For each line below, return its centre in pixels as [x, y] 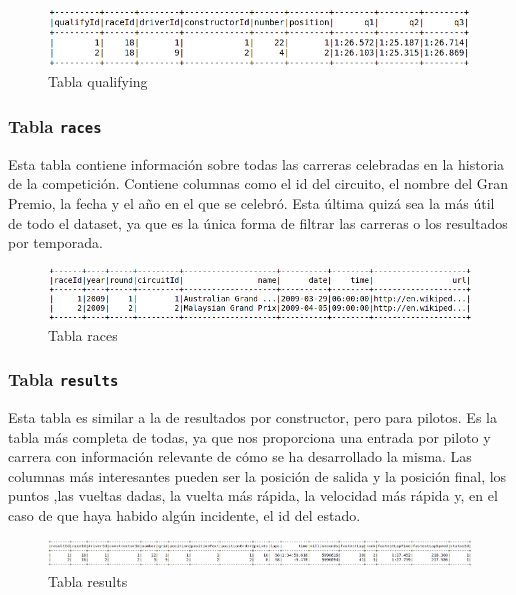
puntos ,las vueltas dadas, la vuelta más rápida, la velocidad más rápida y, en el [253, 495]
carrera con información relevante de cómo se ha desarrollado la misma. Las [240, 456]
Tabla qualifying [98, 81]
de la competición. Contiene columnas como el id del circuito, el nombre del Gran [258, 183]
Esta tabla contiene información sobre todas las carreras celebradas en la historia [256, 163]
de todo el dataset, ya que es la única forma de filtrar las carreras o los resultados [258, 222]
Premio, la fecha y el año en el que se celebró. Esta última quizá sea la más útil [251, 202]
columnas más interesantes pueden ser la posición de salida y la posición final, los [257, 475]
